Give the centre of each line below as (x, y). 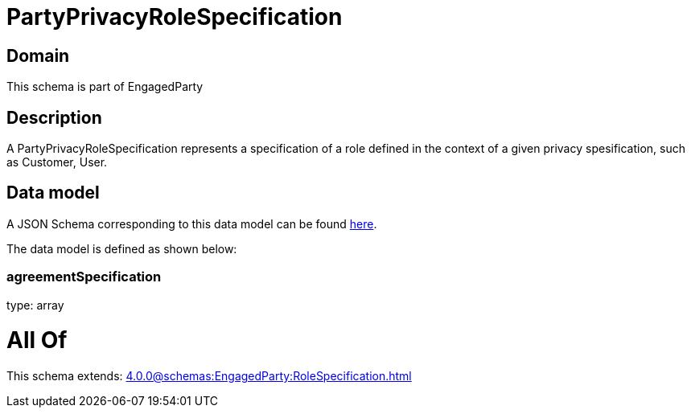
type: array (35, 305)
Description (54, 117)
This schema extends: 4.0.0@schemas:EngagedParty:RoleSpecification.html (209, 376)
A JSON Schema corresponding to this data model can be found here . (192, 223)
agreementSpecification (84, 277)
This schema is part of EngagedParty (105, 87)
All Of (37, 340)
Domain (38, 55)
